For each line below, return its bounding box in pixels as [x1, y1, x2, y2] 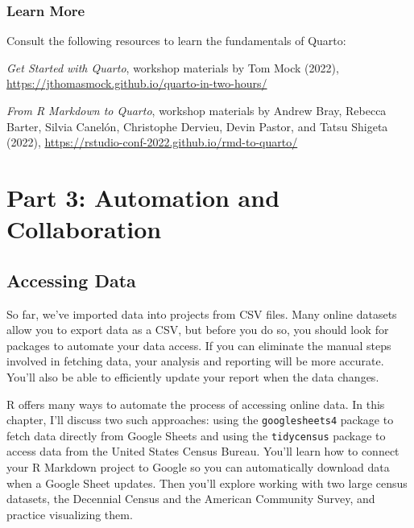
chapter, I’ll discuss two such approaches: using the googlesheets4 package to [6, 411, 394, 428]
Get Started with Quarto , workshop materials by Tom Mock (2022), [6, 59, 339, 76]
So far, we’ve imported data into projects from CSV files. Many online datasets [6, 305, 397, 322]
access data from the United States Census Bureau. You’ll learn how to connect [6, 443, 400, 460]
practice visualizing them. [6, 505, 133, 522]
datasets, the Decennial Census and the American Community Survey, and [6, 490, 375, 507]
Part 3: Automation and [6, 180, 280, 213]
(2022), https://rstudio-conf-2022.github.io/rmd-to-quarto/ [6, 134, 298, 151]
